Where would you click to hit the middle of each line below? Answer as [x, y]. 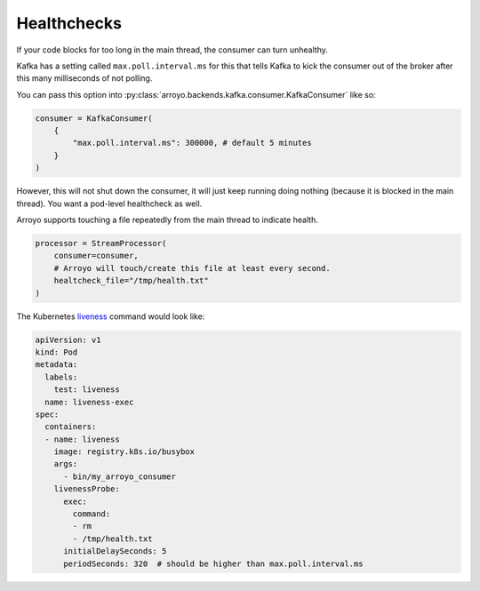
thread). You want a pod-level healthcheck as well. [109, 204]
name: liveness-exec [89, 402]
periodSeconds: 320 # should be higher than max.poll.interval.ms [213, 563]
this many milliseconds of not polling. [84, 78]
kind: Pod [56, 352]
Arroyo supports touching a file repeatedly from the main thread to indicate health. [168, 220]
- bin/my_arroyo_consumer [120, 476]
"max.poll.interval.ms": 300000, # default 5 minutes [192, 143]
